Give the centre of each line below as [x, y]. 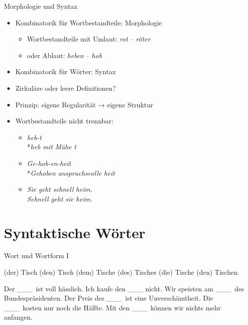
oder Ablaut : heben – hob [64, 55]
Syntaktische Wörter [75, 232]
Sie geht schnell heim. [60, 189]
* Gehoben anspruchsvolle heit [71, 173]
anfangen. [18, 317]
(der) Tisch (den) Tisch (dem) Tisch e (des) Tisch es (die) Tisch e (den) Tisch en [121, 272]
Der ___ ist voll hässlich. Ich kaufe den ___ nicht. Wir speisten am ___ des [124, 288]
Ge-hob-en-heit [49, 163]
